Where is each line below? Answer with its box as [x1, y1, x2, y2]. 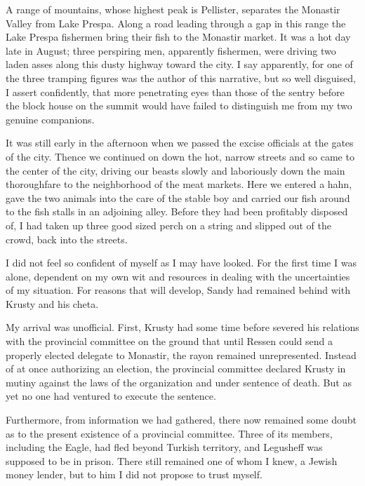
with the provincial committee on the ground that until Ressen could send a [6, 334, 333, 349]
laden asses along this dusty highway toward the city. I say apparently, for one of [6, 57, 353, 72]
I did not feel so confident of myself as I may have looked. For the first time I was [6, 255, 357, 270]
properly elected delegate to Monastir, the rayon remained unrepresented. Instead [6, 347, 357, 362]
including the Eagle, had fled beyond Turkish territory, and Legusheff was [6, 440, 323, 454]
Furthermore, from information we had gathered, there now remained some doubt [6, 412, 357, 427]
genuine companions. [6, 112, 95, 126]
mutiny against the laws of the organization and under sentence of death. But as [6, 374, 352, 389]
